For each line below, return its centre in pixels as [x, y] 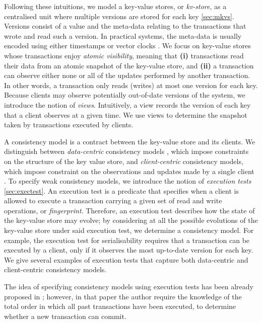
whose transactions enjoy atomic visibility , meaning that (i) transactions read [124, 55]
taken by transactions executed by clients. [69, 125]
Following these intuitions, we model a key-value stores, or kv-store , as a [115, 6]
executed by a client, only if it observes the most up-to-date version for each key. [129, 250]
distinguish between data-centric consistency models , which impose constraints [126, 151]
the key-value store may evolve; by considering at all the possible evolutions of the [131, 220]
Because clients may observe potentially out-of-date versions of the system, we [125, 95]
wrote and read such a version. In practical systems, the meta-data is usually [123, 35]
